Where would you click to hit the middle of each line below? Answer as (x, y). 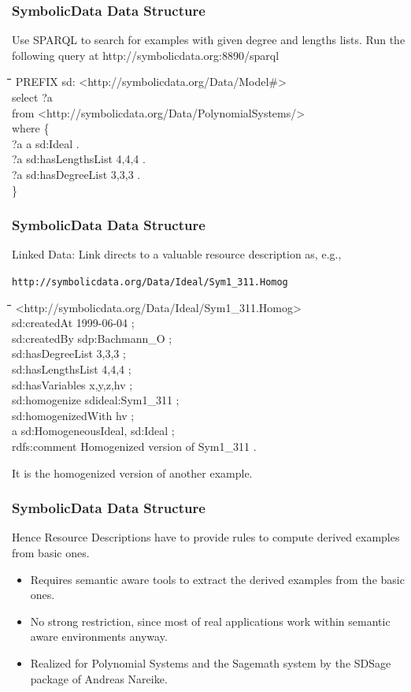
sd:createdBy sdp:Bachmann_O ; (92, 338)
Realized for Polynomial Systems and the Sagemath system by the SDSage (211, 662)
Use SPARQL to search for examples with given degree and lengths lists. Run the (209, 40)
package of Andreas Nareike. (99, 678)
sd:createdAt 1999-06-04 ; (73, 323)
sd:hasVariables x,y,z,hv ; (72, 384)
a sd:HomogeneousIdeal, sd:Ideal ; (93, 431)
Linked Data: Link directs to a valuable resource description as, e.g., (177, 254)
